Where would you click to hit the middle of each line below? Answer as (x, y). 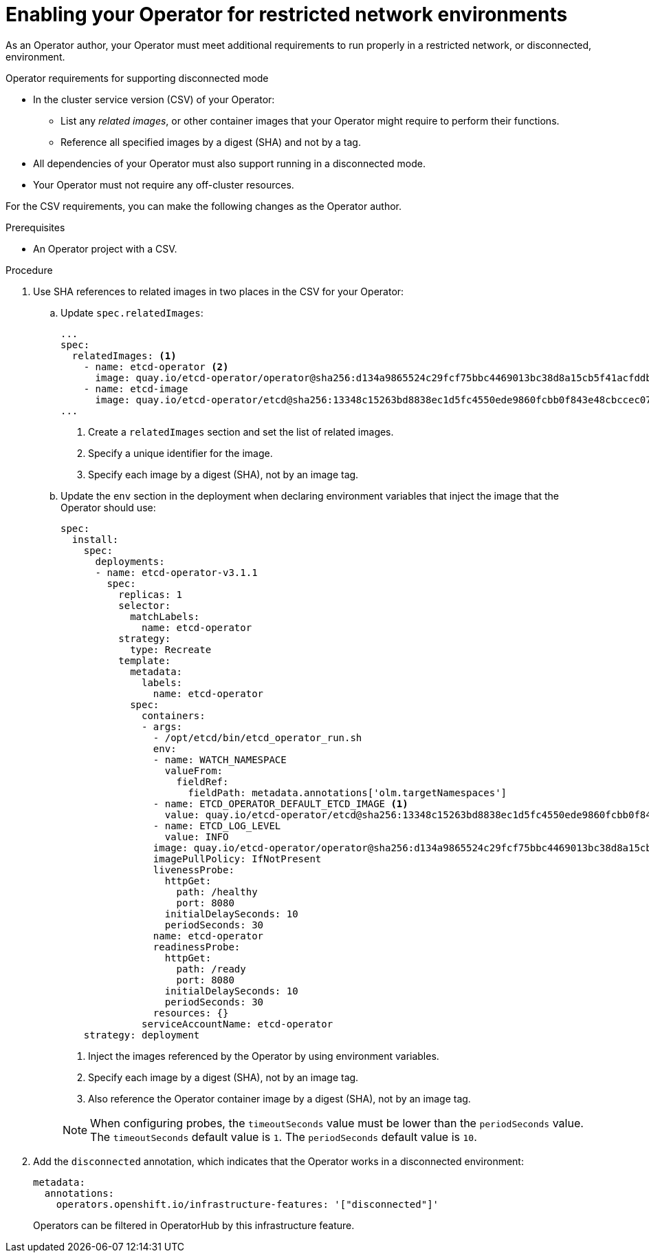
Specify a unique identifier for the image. (180, 453)
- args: (162, 726)
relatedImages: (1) (124, 355)
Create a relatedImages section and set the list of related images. (241, 431)
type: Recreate (171, 649)
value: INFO (197, 836)
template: (145, 660)
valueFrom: (194, 770)
